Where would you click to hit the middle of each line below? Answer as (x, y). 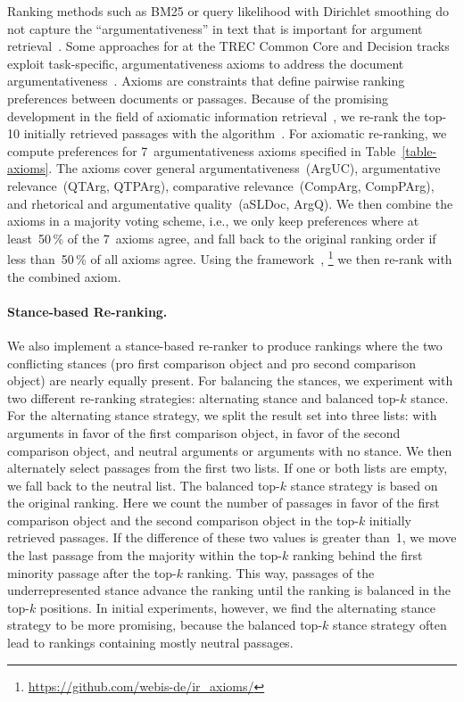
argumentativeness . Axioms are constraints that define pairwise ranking (206, 81)
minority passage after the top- (92, 572)
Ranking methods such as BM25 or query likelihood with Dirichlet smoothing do (228, 11)
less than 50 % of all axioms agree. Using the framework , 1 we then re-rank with (230, 257)
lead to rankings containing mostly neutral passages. (150, 643)
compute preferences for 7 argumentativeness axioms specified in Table (202, 150)
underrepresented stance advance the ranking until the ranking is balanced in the (229, 590)
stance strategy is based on (364, 485)
